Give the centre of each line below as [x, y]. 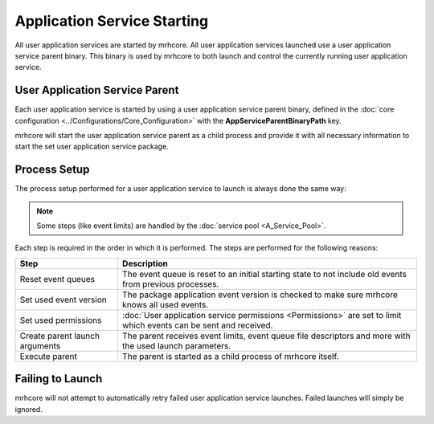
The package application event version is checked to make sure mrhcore [260, 295]
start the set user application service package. [92, 147]
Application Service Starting [112, 21]
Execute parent [49, 356]
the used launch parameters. [176, 345]
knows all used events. [165, 304]
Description [145, 263]
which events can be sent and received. [197, 325]
